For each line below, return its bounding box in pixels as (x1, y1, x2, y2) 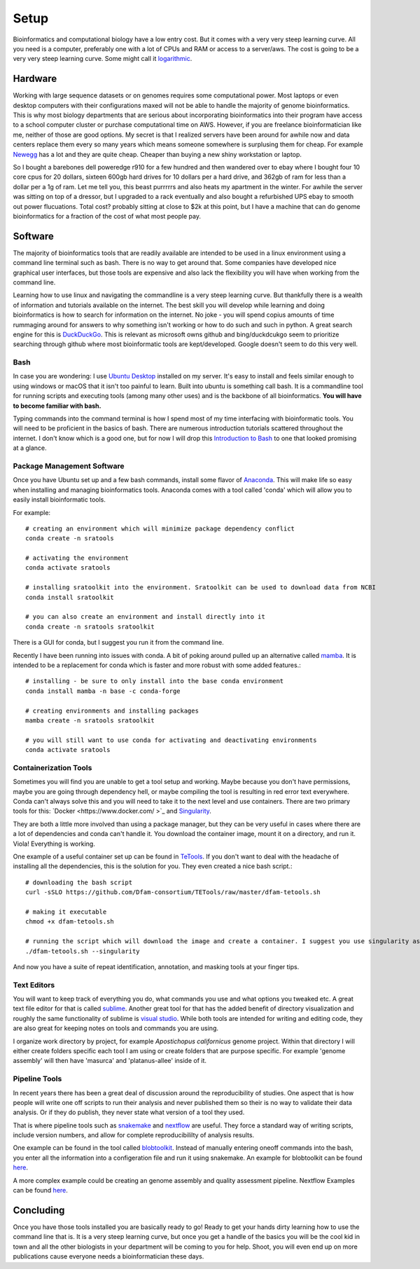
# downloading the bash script (25, 878, 133, 886)
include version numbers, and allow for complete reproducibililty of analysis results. (13, 1131, 255, 1139)
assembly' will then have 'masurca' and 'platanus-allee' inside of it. (13, 1057, 206, 1065)
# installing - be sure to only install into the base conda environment (25, 677, 284, 685)
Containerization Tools (13, 762, 92, 772)
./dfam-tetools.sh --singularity (25, 947, 140, 955)
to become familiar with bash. (13, 402, 101, 410)
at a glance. (13, 444, 47, 452)
